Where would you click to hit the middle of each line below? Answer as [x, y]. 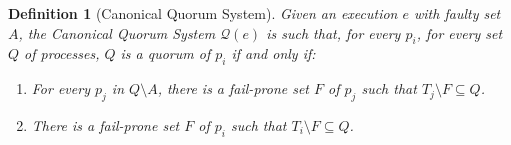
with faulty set [457, 13]
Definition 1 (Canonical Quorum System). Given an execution [203, 13]
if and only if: [273, 53]
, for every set [459, 32]
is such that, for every [333, 32]
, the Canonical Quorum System [117, 32]
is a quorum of [165, 53]
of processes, [62, 53]
